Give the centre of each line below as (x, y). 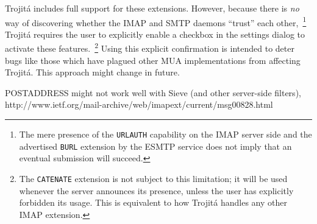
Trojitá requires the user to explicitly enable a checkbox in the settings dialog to (155, 34)
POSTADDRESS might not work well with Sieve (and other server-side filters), (153, 92)
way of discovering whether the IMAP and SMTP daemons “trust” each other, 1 (156, 21)
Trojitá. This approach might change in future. (92, 72)
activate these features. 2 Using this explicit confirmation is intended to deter (150, 47)
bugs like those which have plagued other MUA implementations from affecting (153, 60)
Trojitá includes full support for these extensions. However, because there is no (152, 8)
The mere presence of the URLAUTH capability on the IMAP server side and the (166, 134)
